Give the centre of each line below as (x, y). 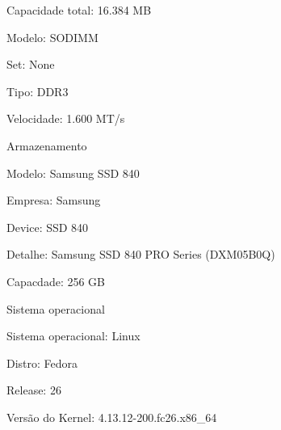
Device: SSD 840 (48, 227)
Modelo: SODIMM (52, 37)
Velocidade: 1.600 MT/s (66, 118)
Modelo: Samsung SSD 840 (73, 173)
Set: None (31, 64)
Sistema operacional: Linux (73, 336)
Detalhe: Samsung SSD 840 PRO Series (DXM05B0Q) (141, 254)
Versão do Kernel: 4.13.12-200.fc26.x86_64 (112, 417)
